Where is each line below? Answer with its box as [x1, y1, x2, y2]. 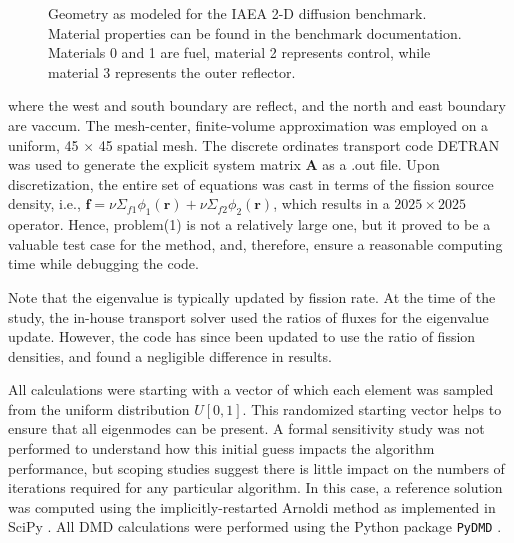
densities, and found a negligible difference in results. [8, 345, 332, 366]
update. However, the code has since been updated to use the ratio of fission [8, 326, 476, 347]
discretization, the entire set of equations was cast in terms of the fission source [8, 173, 494, 194]
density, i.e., [8, 193, 81, 214]
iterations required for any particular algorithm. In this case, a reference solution [8, 477, 503, 498]
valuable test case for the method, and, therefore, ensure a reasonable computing [8, 233, 503, 254]
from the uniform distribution [8, 398, 190, 419]
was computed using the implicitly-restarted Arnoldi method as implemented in [8, 496, 496, 517]
